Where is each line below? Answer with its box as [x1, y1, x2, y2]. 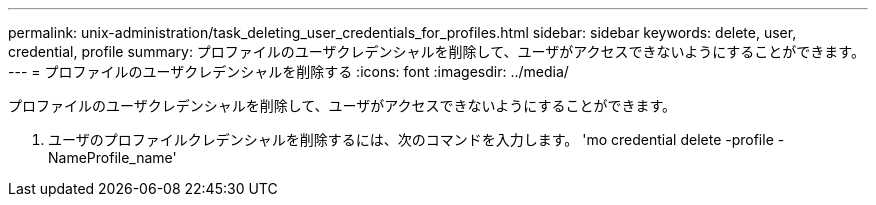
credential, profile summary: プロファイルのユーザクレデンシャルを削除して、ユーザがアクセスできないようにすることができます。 [8, 43, 865, 60]
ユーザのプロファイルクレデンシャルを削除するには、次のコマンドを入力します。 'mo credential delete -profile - [48, 131, 785, 148]
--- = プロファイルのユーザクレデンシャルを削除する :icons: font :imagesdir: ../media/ [8, 63, 569, 80]
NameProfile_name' [48, 149, 177, 166]
